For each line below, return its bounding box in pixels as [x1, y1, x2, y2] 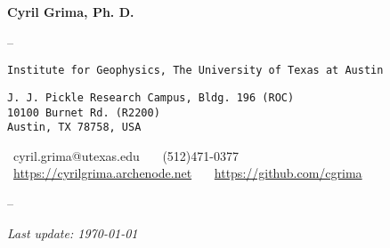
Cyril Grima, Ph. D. [7, 3, 134, 20]
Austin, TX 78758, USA [7, 121, 142, 134]
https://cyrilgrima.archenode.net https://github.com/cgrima [13, 164, 362, 182]
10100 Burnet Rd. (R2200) [7, 106, 160, 119]
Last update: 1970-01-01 [7, 223, 138, 242]
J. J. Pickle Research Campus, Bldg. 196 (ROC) [7, 91, 295, 104]
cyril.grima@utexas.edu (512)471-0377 [12, 146, 239, 164]
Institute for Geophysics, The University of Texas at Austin [7, 64, 384, 77]
